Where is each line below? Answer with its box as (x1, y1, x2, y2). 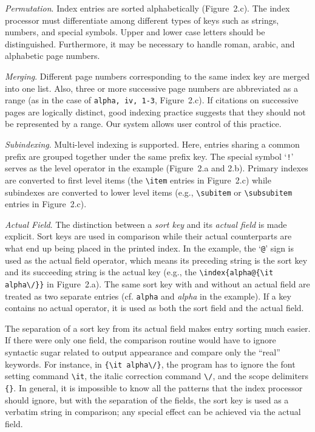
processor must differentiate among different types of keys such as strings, (5, 13, 279, 26)
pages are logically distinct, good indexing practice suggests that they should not (5, 105, 306, 118)
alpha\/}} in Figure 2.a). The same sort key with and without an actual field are (5, 277, 310, 290)
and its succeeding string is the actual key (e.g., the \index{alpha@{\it (5, 266, 274, 278)
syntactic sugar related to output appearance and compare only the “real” (5, 345, 280, 358)
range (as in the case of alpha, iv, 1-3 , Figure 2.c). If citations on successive (5, 94, 299, 106)
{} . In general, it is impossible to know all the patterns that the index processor (5, 381, 303, 394)
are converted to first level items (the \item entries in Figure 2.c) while (5, 173, 271, 186)
